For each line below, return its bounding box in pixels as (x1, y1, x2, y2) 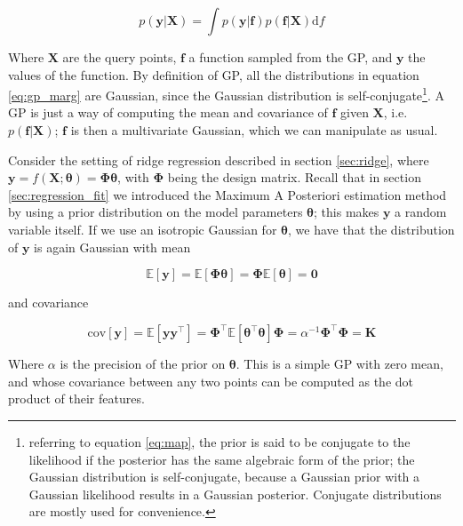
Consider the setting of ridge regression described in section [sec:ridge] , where (8, 150, 429, 169)
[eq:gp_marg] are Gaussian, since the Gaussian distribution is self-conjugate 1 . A (8, 84, 444, 104)
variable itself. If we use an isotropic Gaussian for (8, 220, 277, 238)
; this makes (314, 203, 379, 221)
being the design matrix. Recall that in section (167, 168, 421, 187)
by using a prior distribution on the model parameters (8, 203, 303, 221)
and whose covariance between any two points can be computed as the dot (8, 371, 413, 390)
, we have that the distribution (288, 220, 455, 238)
